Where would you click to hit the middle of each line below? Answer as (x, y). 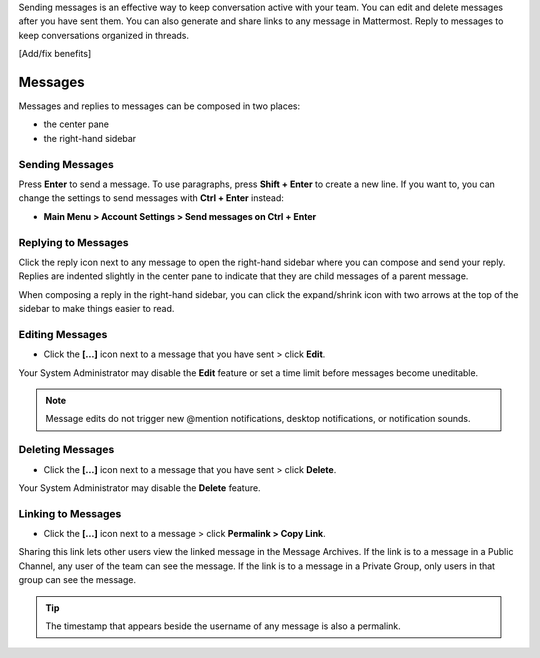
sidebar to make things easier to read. (96, 309)
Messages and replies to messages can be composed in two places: (159, 106)
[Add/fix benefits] (55, 54)
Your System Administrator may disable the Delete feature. (139, 487)
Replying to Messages (73, 242)
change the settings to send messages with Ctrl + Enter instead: (151, 198)
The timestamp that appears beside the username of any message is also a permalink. (223, 626)
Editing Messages (63, 334)
